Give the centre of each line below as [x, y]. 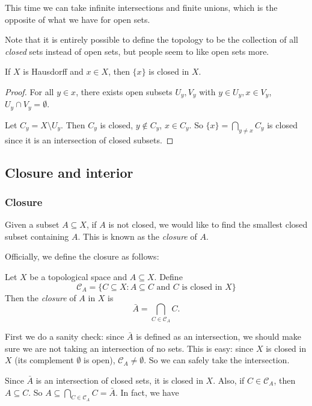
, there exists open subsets [124, 91]
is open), [99, 360]
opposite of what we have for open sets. [78, 19]
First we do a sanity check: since [65, 336]
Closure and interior [69, 172]
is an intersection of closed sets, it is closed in [119, 380]
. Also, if [229, 380]
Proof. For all [29, 91]
